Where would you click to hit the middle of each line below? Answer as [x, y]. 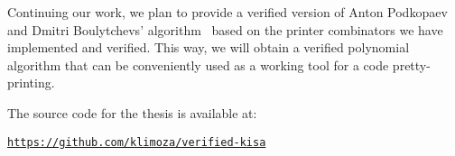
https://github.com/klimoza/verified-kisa [137, 142]
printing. [31, 83]
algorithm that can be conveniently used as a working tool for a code [198, 64]
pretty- [411, 64]
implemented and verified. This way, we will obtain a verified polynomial [209, 47]
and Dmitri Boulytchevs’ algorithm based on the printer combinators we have [225, 29]
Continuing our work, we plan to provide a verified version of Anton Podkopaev [227, 12]
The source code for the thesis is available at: [132, 112]
